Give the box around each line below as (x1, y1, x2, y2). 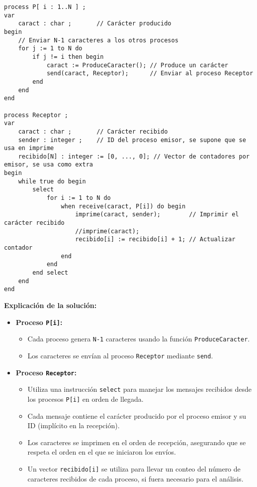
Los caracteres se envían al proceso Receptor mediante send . (27, 350, 213, 360)
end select (32, 269, 68, 276)
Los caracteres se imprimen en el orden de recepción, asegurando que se (27, 437, 246, 447)
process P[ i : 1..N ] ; (4, 3, 86, 10)
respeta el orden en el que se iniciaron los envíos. (27, 447, 176, 457)
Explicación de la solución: (4, 300, 97, 310)
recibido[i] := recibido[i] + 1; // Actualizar (75, 236, 236, 243)
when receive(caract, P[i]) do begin (61, 202, 186, 210)
